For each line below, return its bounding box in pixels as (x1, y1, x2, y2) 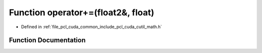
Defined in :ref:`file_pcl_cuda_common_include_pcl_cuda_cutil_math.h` (21, 24, 162, 30)
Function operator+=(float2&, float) (9, 7, 155, 18)
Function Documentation (9, 36, 86, 44)
